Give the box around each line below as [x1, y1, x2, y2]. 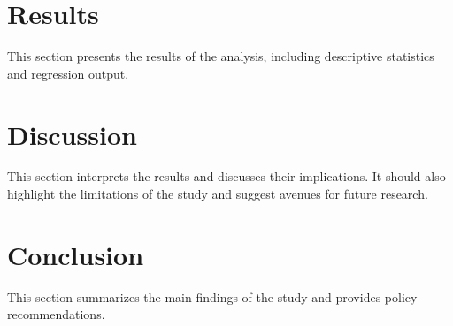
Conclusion [7, 236, 144, 272]
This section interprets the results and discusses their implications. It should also [7, 167, 446, 186]
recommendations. [7, 305, 105, 323]
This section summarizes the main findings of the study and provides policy [7, 287, 418, 306]
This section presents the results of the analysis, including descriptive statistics [7, 47, 434, 65]
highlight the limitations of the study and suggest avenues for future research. [7, 185, 428, 203]
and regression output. [7, 64, 129, 82]
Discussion [7, 116, 137, 152]
